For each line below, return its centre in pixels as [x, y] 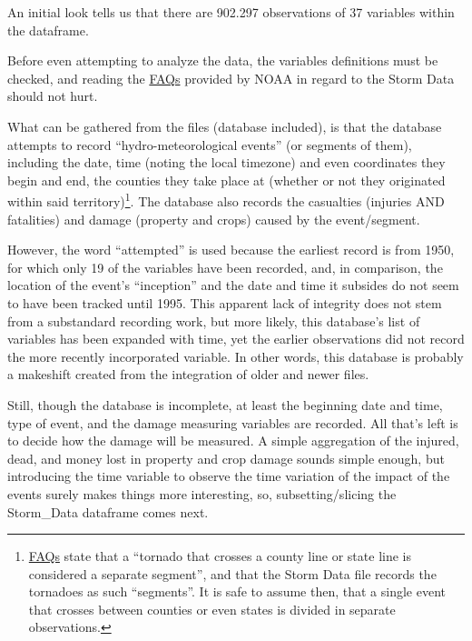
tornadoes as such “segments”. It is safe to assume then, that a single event [237, 591]
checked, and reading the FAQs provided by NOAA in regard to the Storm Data [231, 78]
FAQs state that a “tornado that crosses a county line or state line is [220, 556]
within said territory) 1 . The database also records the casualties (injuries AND [226, 200]
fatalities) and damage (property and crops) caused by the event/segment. [214, 219]
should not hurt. [53, 96]
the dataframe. [48, 30]
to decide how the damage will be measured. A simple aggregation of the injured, [233, 441]
